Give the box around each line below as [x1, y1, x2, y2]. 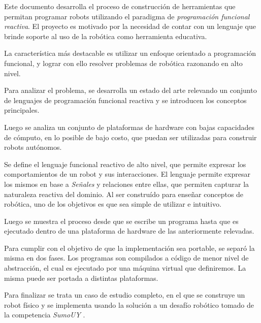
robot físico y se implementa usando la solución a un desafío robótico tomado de [4, 299, 254, 310]
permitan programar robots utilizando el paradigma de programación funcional [4, 11, 250, 21]
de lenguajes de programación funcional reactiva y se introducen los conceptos [4, 94, 247, 105]
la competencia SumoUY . [4, 309, 85, 320]
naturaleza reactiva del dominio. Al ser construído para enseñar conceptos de [4, 188, 244, 199]
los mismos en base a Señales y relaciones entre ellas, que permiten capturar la [4, 178, 249, 189]
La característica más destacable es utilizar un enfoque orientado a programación [4, 48, 256, 58]
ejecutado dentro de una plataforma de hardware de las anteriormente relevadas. [4, 225, 254, 236]
